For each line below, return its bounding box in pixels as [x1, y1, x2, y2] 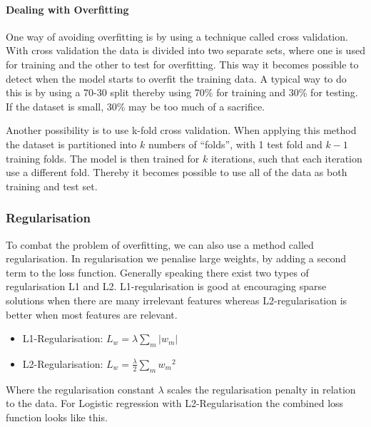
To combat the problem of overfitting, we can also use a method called [6, 237, 314, 252]
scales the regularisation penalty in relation [167, 381, 356, 396]
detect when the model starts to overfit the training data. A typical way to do [6, 71, 347, 86]
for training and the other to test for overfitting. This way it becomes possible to [6, 56, 359, 71]
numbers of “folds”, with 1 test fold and [148, 136, 322, 151]
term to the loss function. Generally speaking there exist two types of [6, 264, 309, 279]
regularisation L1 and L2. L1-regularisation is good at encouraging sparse [6, 279, 327, 294]
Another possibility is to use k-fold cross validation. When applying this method [6, 123, 357, 138]
